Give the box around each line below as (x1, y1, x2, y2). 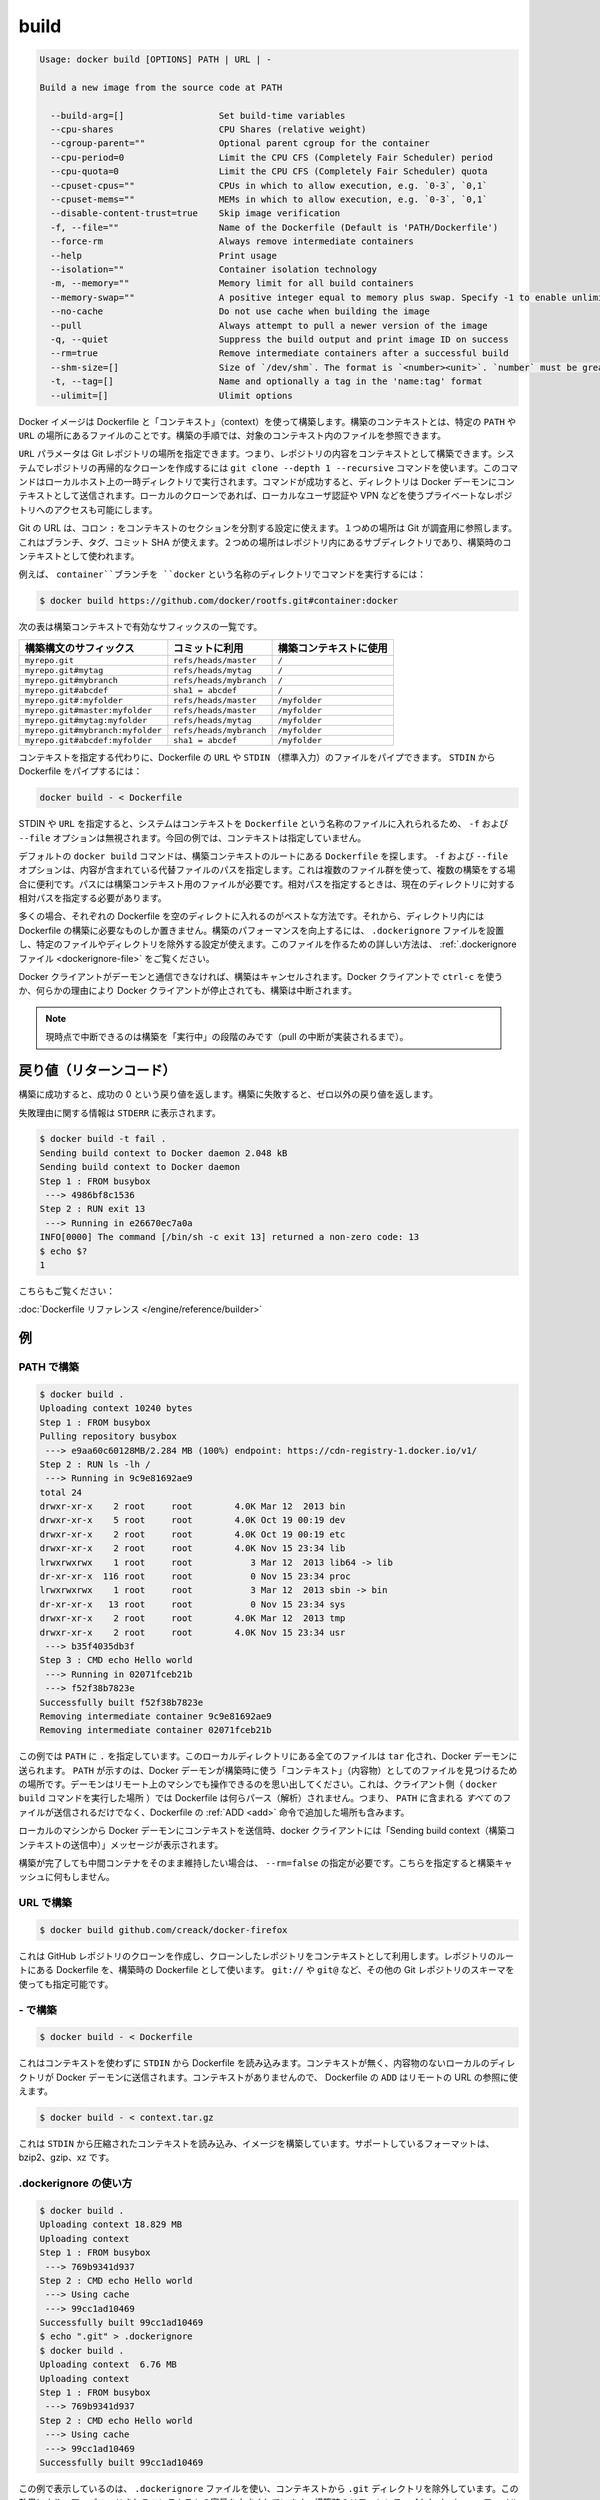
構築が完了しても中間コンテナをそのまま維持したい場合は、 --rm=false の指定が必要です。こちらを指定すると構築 (18, 1857, 495, 1869)
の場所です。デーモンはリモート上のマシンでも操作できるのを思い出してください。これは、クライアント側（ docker (18, 1778, 498, 1790)
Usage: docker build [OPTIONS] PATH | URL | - (39, 54, 272, 65)
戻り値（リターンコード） (18, 1062, 176, 1079)
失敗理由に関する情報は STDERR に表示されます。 (18, 1106, 222, 1119)
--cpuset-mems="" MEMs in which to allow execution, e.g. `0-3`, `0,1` (50, 194, 489, 205)
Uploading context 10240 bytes (39, 1403, 194, 1414)
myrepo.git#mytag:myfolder (24, 715, 148, 725)
